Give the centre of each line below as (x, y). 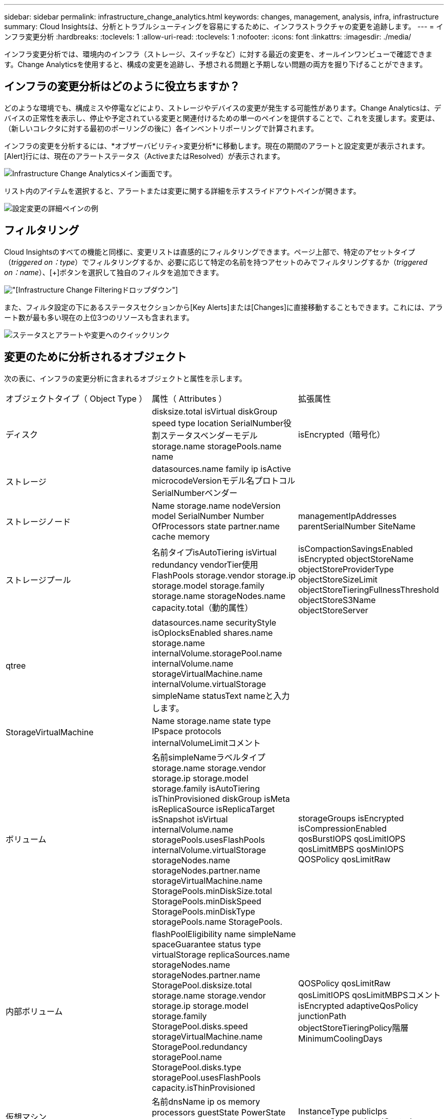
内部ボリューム (34, 1011)
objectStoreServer (333, 610)
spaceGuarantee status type (206, 944)
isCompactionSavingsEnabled (355, 548)
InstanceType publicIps (342, 1111)
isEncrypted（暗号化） (341, 434)
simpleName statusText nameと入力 (221, 696)
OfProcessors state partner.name (216, 526)
